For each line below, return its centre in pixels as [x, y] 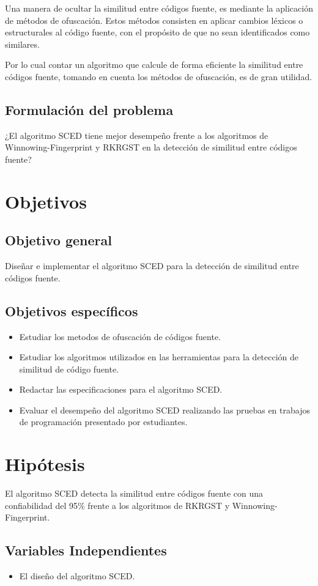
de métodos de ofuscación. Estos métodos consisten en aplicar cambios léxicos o [154, 20]
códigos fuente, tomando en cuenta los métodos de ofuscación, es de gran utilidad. [159, 76]
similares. [22, 44]
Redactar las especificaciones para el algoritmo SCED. [121, 389]
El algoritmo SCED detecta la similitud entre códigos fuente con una [134, 493]
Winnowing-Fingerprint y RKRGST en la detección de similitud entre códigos [151, 147]
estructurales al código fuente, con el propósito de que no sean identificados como [157, 32]
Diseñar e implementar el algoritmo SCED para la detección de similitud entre [152, 266]
